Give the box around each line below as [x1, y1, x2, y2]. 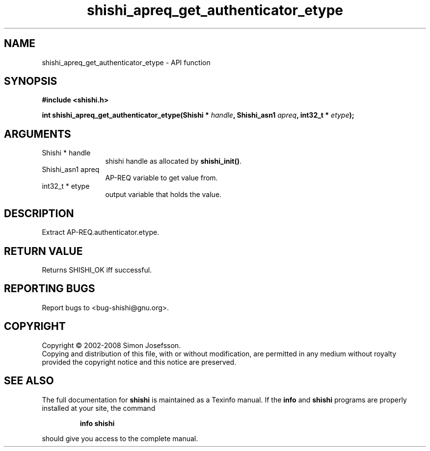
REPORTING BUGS [4, 282, 95, 295]
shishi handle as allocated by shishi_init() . [105, 157, 242, 166]
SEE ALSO [4, 375, 54, 387]
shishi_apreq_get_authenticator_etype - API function [42, 58, 211, 67]
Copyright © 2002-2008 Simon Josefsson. [42, 341, 181, 350]
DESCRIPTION [4, 207, 74, 220]
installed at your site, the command [42, 403, 156, 412]
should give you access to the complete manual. [42, 434, 198, 443]
